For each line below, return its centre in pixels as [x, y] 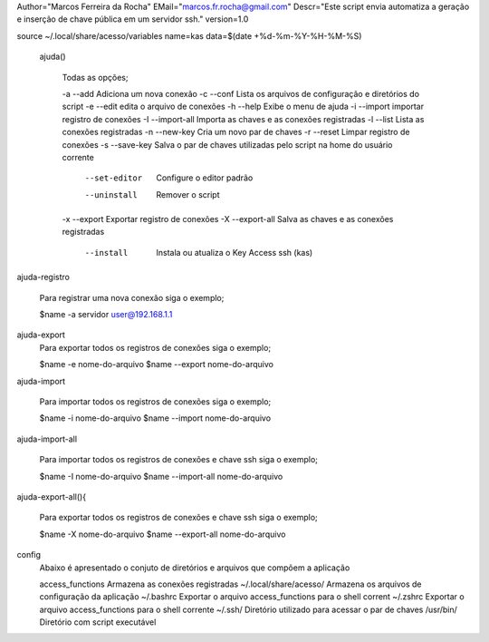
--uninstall [111, 195]
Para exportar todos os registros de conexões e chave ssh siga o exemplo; [179, 518]
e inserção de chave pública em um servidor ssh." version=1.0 [133, 19]
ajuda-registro [43, 277]
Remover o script [188, 194]
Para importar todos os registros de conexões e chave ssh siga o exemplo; [179, 460]
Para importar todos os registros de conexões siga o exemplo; [155, 401]
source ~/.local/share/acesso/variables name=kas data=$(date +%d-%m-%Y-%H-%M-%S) [189, 35]
